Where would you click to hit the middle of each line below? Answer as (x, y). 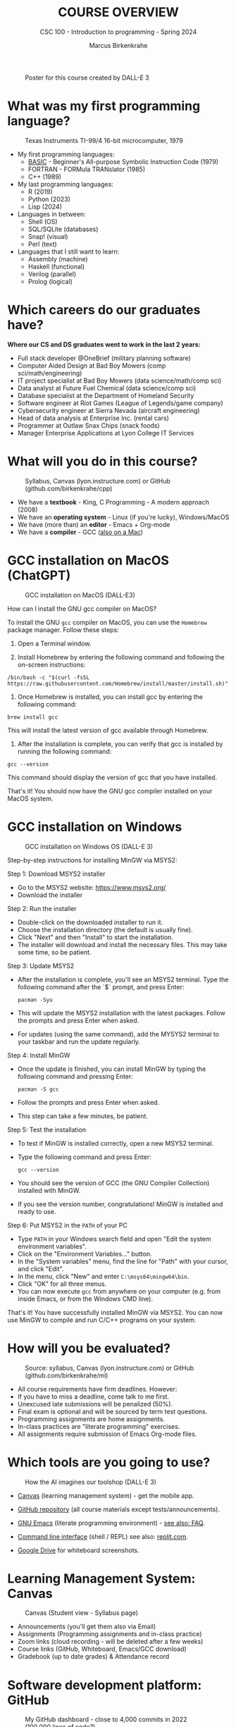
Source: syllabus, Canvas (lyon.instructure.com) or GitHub (110, 1368)
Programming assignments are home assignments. (91, 1419)
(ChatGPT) (39, 575)
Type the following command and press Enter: (84, 1157)
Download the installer (50, 895)
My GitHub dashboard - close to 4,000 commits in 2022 (106, 1719)
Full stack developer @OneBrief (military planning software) (104, 358)
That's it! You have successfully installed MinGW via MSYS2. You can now (115, 1312)
